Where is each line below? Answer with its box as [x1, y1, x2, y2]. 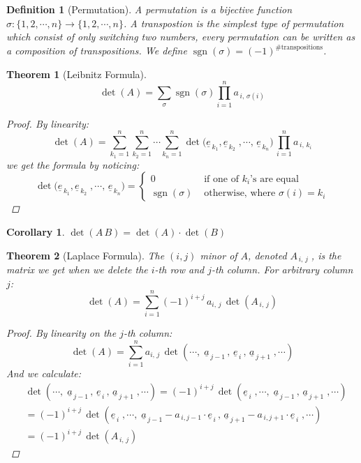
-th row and [154, 261, 205, 276]
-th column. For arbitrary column [212, 261, 353, 276]
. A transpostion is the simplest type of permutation [123, 15, 344, 30]
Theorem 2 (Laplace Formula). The [6, 248, 165, 262]
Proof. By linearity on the [6, 326, 117, 340]
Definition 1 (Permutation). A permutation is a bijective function [6, 2, 293, 16]
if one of [204, 174, 239, 184]
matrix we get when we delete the [6, 261, 148, 276]
